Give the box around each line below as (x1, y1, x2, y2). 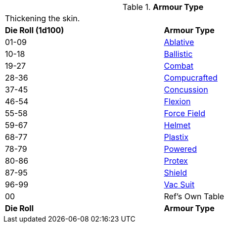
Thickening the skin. (5, 13, 80, 23)
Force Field (164, 108, 205, 118)
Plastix (164, 132, 188, 142)
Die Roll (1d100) (5, 25, 64, 35)
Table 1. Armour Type (122, 2, 204, 12)
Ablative (164, 37, 194, 47)
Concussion (164, 85, 208, 94)
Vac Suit (164, 180, 195, 189)
